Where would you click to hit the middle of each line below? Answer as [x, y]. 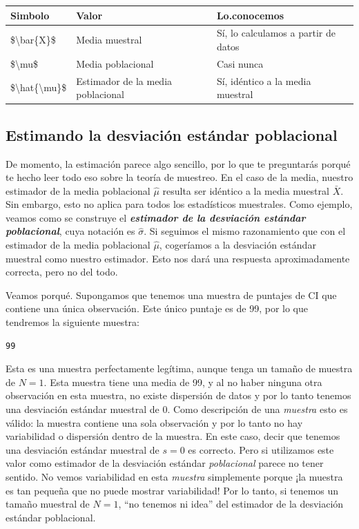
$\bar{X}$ [33, 40]
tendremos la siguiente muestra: [72, 322]
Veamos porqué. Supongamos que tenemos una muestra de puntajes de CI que [171, 295]
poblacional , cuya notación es [70, 231]
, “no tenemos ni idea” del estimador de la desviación [231, 504]
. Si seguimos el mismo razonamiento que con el [245, 231]
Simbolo [30, 15]
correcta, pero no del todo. [62, 272]
